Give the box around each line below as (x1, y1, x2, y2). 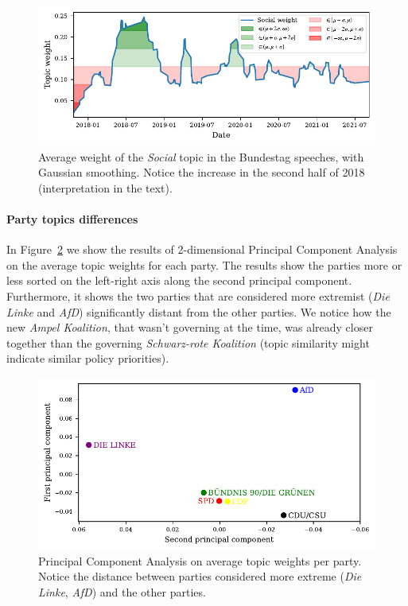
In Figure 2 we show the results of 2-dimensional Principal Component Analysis (6, 241, 398, 258)
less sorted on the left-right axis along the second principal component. (6, 272, 352, 289)
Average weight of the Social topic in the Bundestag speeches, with (38, 148, 364, 165)
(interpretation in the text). (38, 179, 173, 196)
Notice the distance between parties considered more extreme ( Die (38, 568, 362, 585)
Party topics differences (6, 211, 138, 227)
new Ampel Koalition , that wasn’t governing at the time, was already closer (6, 319, 373, 336)
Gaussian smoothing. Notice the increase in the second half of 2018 (38, 164, 365, 181)
